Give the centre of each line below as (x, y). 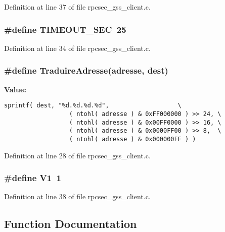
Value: (15, 89)
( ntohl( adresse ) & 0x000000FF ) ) (132, 139)
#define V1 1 (33, 178)
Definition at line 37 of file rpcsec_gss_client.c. (77, 7)
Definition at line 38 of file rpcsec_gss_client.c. (77, 196)
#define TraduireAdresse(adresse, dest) (86, 70)
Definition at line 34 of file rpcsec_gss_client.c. (77, 48)
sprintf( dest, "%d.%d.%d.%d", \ (93, 106)
